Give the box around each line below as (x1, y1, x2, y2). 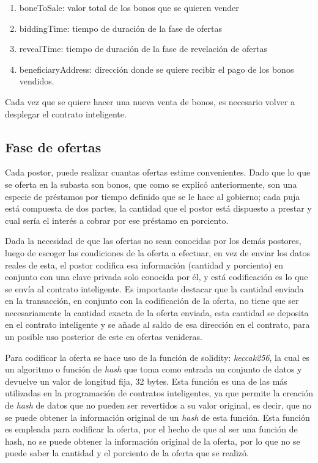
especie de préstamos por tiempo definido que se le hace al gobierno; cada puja (5, 190, 300, 202)
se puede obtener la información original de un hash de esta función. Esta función (5, 410, 310, 423)
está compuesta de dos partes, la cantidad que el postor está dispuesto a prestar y (5, 202, 312, 215)
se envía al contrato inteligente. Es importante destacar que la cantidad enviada (5, 282, 304, 295)
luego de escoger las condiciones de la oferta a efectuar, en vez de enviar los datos (5, 246, 311, 259)
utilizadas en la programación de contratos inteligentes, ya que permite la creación (5, 387, 314, 399)
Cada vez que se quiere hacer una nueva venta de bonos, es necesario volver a (5, 95, 295, 108)
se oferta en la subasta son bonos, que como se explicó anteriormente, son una (5, 177, 297, 190)
